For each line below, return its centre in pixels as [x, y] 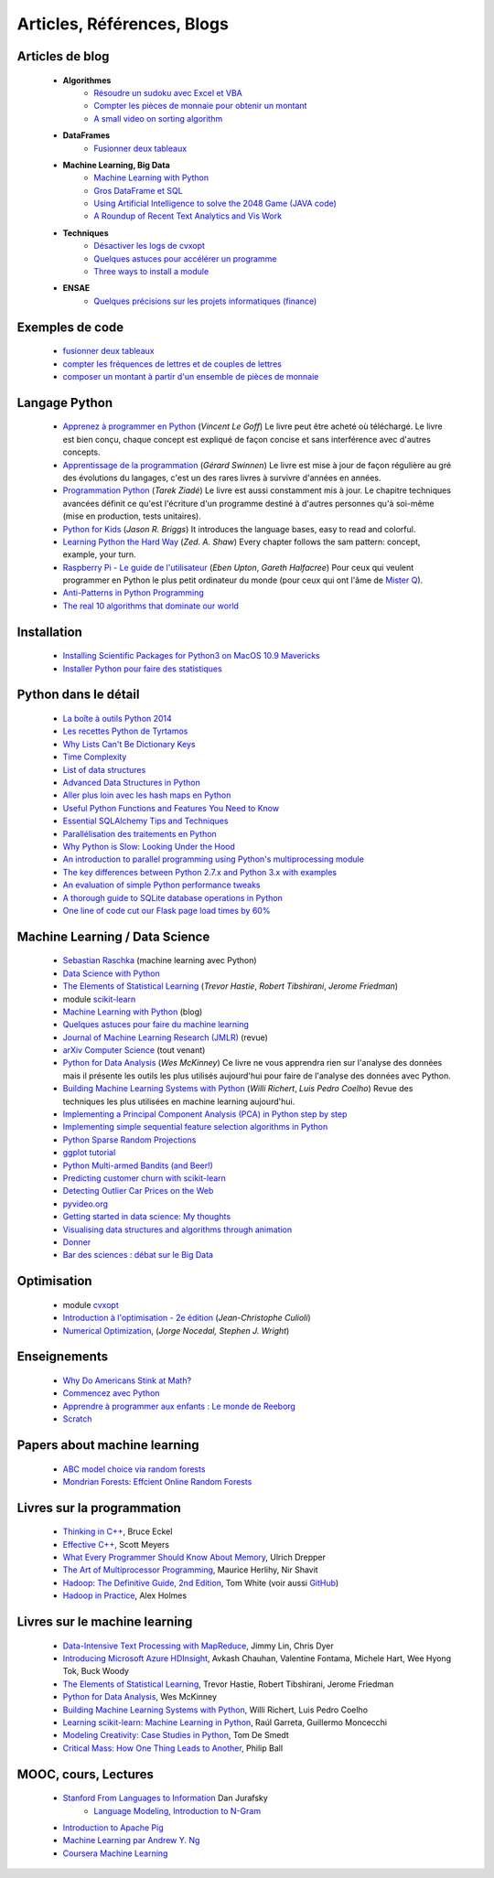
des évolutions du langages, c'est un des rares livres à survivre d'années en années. [222, 478]
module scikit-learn [99, 999]
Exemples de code [70, 327]
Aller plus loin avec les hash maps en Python [147, 795]
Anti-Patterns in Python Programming [134, 593]
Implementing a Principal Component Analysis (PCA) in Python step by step [205, 1114]
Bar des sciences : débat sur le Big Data [138, 1255]
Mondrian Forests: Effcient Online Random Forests [157, 1481]
